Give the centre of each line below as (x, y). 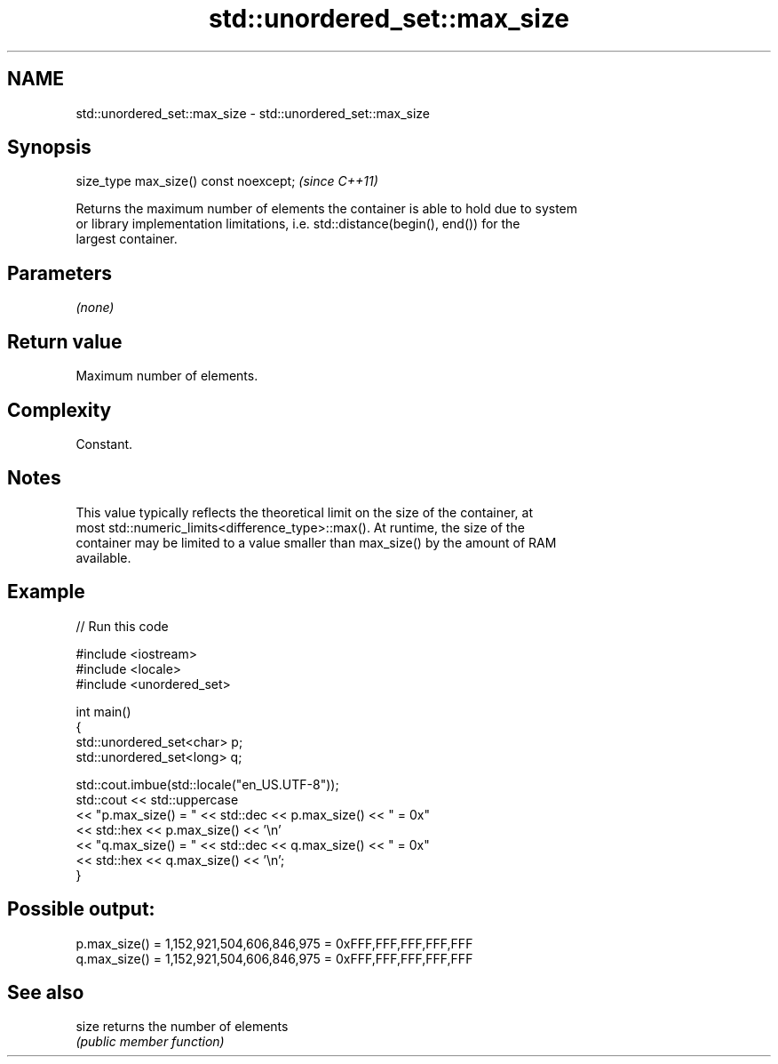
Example (46, 592)
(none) (95, 308)
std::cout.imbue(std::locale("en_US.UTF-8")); (207, 784)
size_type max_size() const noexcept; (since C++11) (227, 181)
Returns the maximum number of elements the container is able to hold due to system (327, 209)
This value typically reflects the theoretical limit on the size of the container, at (304, 512)
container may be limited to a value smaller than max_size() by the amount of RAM (316, 542)
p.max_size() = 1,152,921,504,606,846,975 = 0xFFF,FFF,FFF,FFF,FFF (274, 943)
